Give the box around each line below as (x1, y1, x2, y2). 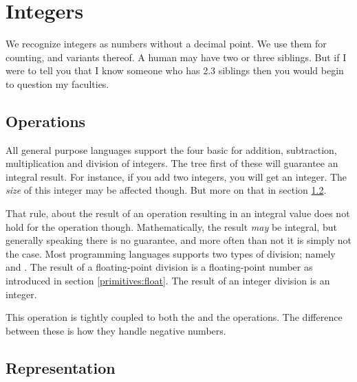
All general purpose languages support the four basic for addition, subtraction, (6, 142, 337, 157)
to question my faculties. (6, 76, 109, 91)
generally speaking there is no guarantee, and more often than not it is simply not (6, 233, 351, 247)
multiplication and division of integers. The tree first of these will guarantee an (6, 156, 338, 170)
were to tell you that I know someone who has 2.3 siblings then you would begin (6, 63, 344, 78)
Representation (6, 357, 116, 378)
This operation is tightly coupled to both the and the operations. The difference (6, 310, 343, 324)
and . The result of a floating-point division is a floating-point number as (6, 260, 313, 274)
